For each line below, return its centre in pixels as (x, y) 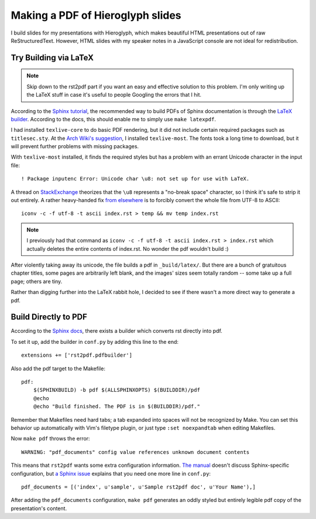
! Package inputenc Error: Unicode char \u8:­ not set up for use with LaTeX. (135, 179)
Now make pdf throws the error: (50, 439)
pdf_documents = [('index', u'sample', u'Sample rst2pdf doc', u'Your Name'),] (138, 487)
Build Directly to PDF (49, 317)
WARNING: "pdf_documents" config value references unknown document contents (135, 452)
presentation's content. (39, 508)
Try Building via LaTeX (52, 58)
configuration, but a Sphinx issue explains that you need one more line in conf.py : (111, 473)
